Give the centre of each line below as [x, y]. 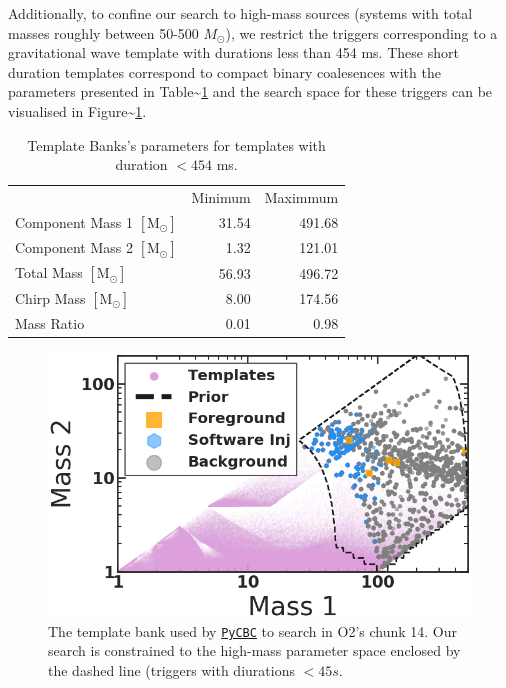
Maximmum [301, 197]
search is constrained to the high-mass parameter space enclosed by [254, 650]
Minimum [221, 197]
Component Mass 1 [74, 221]
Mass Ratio [50, 322]
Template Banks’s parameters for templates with [176, 144]
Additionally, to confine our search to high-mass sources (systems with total [240, 13]
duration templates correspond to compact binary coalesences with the [224, 71]
